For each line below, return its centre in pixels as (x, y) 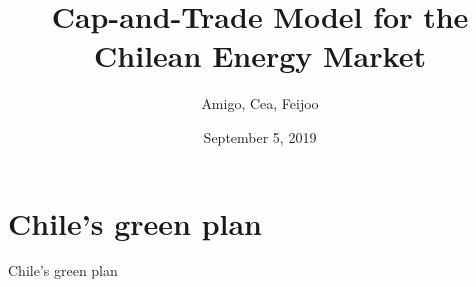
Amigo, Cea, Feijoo (260, 103)
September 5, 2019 (260, 136)
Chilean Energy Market (260, 55)
